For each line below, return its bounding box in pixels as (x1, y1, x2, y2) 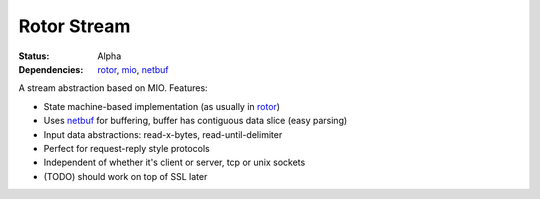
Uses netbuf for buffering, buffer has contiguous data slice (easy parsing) (43, 115, 348, 127)
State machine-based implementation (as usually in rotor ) (43, 100, 280, 112)
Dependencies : (18, 63, 84, 75)
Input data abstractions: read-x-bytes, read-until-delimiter (43, 128, 283, 140)
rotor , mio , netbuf (97, 63, 169, 75)
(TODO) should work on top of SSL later (43, 170, 208, 182)
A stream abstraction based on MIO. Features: (18, 82, 209, 94)
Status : (18, 50, 50, 62)
